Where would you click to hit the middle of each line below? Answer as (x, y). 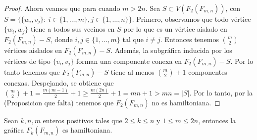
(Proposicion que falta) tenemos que (59, 102)
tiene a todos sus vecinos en (73, 29)
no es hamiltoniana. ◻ (186, 102)
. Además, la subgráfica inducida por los (171, 50)
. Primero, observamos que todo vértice (191, 19)
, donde (61, 39)
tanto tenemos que (32, 71)
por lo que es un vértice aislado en (175, 29)
